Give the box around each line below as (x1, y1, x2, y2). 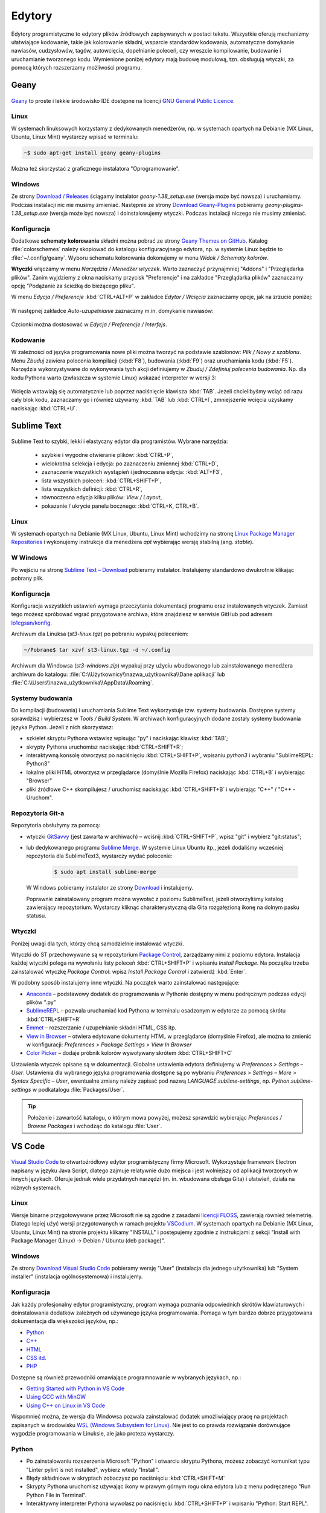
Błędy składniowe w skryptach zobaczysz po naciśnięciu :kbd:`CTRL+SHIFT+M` (26, 1474, 225, 1482)
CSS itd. (26, 1354, 46, 1361)
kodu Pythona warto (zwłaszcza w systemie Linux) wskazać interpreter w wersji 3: (11, 374, 217, 381)
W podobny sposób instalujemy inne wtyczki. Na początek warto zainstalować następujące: (11, 979, 240, 986)
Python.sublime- (272, 1077, 313, 1085)
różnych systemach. (11, 1184, 62, 1191)
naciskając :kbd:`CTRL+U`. (11, 404, 78, 412)
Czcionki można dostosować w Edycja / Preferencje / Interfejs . (11, 321, 167, 328)
